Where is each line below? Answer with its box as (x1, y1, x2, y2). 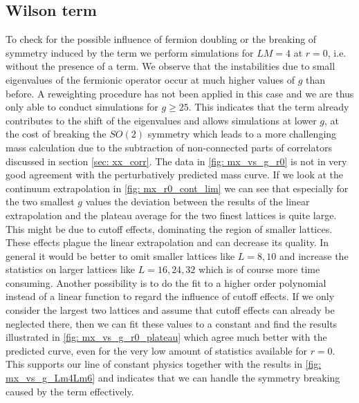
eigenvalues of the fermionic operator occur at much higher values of (6, 72, 295, 86)
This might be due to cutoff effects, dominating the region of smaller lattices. (6, 221, 333, 236)
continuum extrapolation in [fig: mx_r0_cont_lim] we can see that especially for (6, 180, 349, 195)
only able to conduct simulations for (6, 100, 158, 114)
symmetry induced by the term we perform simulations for (6, 45, 254, 59)
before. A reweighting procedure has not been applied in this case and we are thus (6, 86, 354, 100)
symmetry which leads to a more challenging (147, 126, 337, 141)
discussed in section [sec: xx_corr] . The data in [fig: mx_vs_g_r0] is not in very (6, 153, 347, 168)
